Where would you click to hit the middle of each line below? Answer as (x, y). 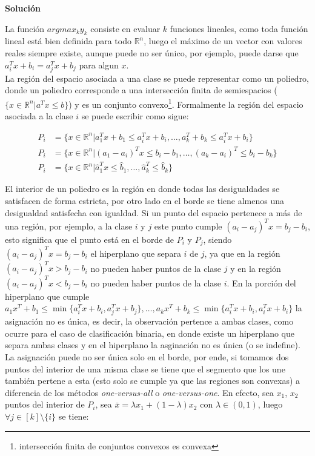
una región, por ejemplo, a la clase (69, 226)
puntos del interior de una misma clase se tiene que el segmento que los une (145, 368)
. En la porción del (261, 283)
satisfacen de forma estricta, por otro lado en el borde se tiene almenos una (144, 200)
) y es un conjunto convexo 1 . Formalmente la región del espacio (186, 103)
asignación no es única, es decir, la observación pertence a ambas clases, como (149, 321)
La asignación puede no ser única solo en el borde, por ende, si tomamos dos (147, 357)
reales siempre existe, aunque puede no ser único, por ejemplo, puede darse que (152, 52)
